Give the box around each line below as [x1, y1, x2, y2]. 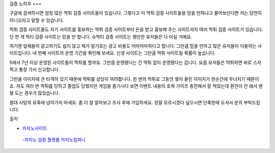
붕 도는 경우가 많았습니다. [9, 90, 60, 96]
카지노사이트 [22, 125, 47, 131]
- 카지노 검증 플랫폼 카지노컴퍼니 [22, 137, 86, 143]
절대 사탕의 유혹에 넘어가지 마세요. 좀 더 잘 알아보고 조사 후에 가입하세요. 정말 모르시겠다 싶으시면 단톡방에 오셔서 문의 [9, 99, 243, 105]
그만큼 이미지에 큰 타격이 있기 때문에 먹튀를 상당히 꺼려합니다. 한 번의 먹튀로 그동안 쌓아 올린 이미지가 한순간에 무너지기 [9, 76, 245, 82]
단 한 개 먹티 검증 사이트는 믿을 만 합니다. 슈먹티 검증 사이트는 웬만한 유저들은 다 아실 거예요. [9, 34, 193, 40]
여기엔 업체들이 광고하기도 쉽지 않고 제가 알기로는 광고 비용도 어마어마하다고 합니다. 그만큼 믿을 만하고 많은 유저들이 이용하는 [9, 43, 257, 49]
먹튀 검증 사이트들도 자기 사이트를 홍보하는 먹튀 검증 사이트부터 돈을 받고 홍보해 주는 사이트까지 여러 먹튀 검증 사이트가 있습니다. [9, 26, 263, 33]
